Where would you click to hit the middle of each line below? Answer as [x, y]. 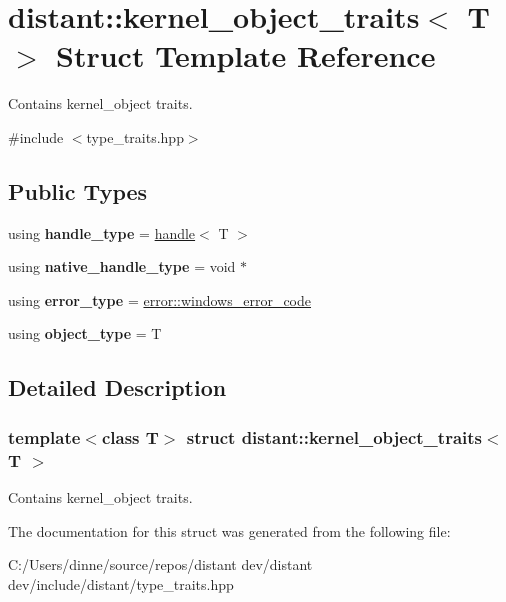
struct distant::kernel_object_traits [334, 436]
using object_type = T [85, 333]
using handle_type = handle [102, 232]
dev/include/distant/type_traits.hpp [121, 583]
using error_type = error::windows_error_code [160, 299]
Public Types [78, 190]
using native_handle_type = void [122, 266]
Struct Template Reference [246, 55]
